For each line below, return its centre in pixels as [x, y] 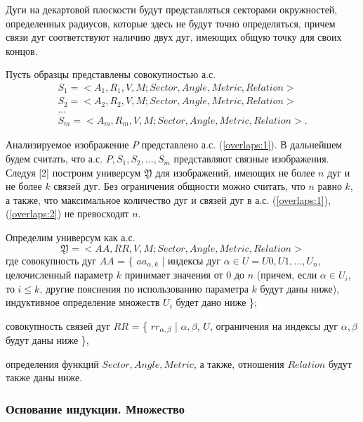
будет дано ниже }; [217, 302]
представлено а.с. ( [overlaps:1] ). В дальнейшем [242, 145]
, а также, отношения [239, 363]
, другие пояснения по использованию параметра [144, 288]
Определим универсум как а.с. [71, 237]
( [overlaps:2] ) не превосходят [67, 213]
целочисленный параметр [60, 275]
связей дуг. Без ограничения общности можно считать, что [179, 186]
